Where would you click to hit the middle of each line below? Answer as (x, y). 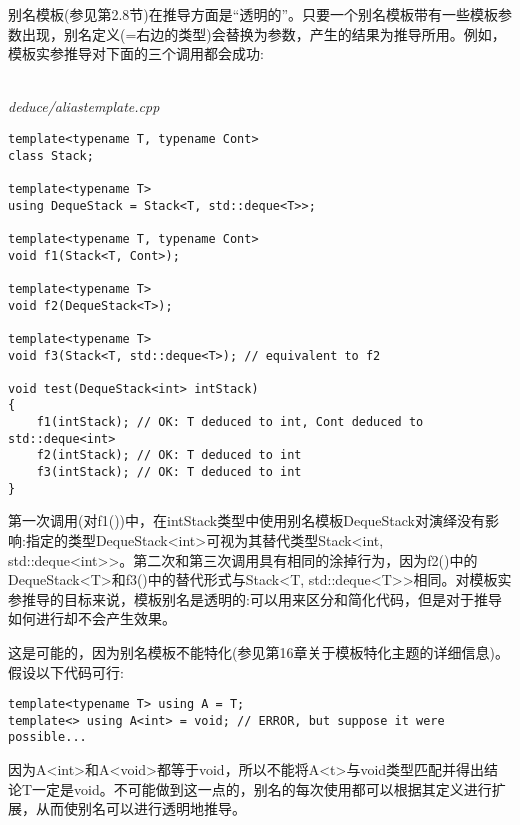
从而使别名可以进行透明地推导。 (140, 808)
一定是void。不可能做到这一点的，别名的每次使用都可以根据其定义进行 (262, 788)
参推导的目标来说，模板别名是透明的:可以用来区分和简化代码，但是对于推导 (255, 598)
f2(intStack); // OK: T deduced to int (169, 455)
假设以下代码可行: (66, 671)
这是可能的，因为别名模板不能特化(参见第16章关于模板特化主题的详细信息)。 (258, 651)
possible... (47, 737)
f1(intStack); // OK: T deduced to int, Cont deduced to (230, 422)
